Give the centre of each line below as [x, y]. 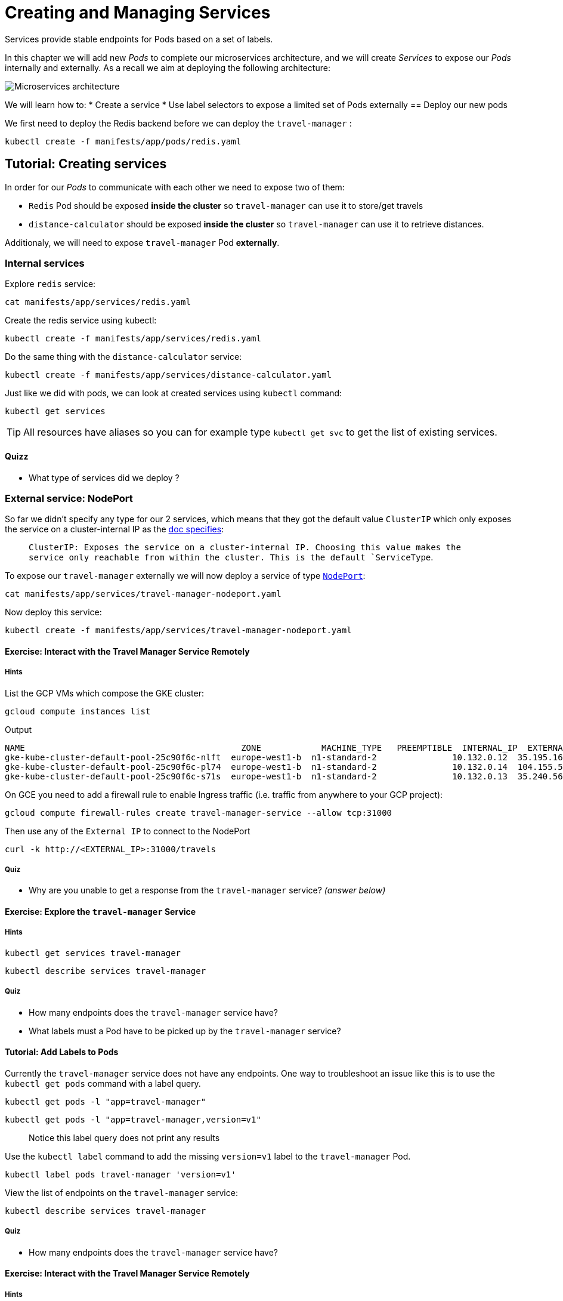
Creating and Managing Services [138, 13]
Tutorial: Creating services [86, 164]
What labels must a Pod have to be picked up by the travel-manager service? [185, 1031]
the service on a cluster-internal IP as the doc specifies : [115, 529]
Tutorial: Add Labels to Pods [62, 1052]
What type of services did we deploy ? [104, 477]
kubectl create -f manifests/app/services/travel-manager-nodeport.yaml [178, 631]
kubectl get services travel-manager [93, 953]
